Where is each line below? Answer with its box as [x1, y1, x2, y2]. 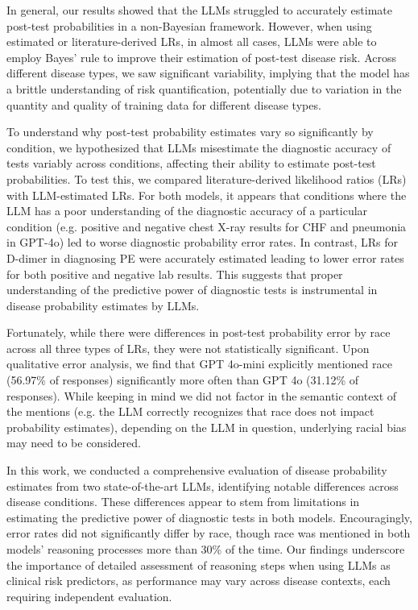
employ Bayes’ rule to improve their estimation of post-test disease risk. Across [6, 48, 397, 65]
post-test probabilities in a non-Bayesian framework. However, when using [6, 17, 372, 34]
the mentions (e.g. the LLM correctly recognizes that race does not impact [6, 403, 375, 420]
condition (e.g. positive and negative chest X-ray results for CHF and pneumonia [6, 218, 407, 234]
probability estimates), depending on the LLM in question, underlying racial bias [6, 418, 407, 435]
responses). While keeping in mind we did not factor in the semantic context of [6, 387, 397, 404]
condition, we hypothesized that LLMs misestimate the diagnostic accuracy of [6, 139, 391, 156]
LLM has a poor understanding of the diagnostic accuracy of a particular [6, 202, 368, 219]
